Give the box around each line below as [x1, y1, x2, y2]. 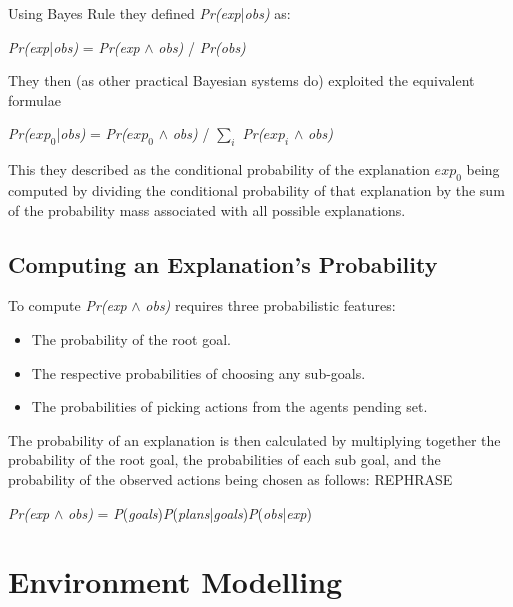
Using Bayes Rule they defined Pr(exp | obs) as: [8, 3, 291, 23]
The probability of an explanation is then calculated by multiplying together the [8, 429, 501, 450]
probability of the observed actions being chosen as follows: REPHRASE [8, 468, 453, 489]
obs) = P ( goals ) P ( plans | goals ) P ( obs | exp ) [67, 502, 312, 523]
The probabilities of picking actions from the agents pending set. [31, 396, 428, 417]
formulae [8, 89, 61, 110]
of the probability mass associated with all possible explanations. [8, 199, 406, 220]
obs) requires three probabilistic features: [145, 295, 396, 316]
